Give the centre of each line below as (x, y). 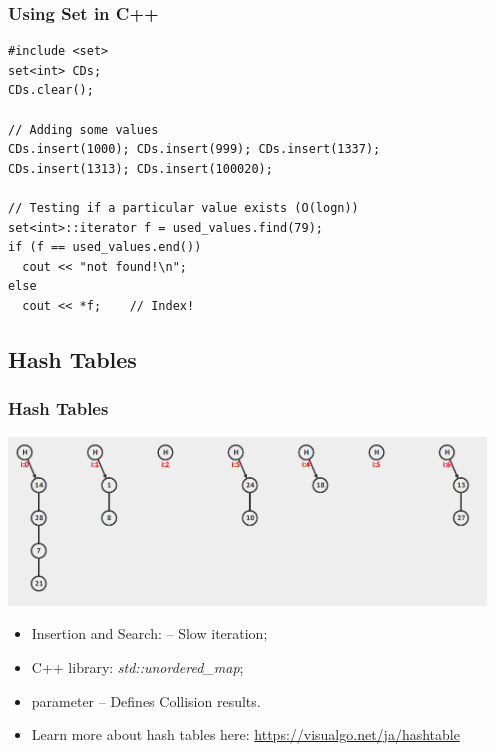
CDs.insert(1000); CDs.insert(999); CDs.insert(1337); (194, 149)
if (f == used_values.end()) (105, 247)
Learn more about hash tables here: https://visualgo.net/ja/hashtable (245, 734)
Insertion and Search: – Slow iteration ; (149, 633)
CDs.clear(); (51, 90)
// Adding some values (83, 129)
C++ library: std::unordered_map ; (137, 667)
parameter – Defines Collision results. (146, 700)
